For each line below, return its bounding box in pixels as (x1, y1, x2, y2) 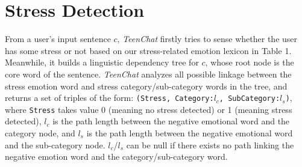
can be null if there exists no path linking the (126, 138, 294, 151)
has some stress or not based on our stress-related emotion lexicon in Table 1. (5, 44, 292, 56)
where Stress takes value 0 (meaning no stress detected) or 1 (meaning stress (5, 103, 292, 115)
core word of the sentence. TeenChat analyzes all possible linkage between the (5, 67, 292, 80)
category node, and (5, 127, 75, 139)
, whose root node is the (205, 56, 294, 68)
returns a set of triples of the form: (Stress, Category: (5, 91, 214, 104)
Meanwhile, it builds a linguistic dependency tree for (5, 56, 199, 68)
